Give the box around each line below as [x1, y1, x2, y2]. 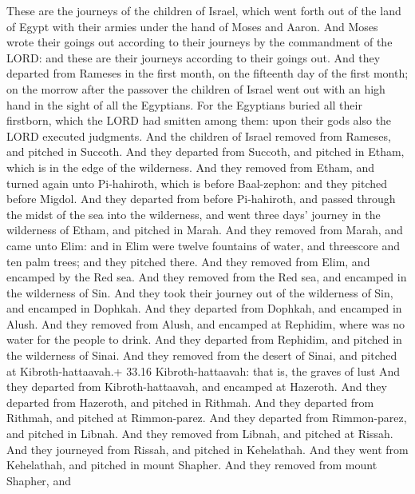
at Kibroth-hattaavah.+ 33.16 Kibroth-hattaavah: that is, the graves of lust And [6, 362, 401, 379]
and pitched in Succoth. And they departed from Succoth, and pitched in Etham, [6, 143, 405, 160]
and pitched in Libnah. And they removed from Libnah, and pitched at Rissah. [6, 425, 393, 442]
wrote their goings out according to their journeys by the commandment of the [6, 34, 393, 50]
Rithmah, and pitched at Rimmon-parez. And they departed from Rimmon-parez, [6, 409, 407, 426]
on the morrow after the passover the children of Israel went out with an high [6, 80, 385, 97]
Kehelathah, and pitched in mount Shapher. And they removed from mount [6, 456, 377, 473]
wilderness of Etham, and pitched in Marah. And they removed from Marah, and [6, 221, 403, 238]
